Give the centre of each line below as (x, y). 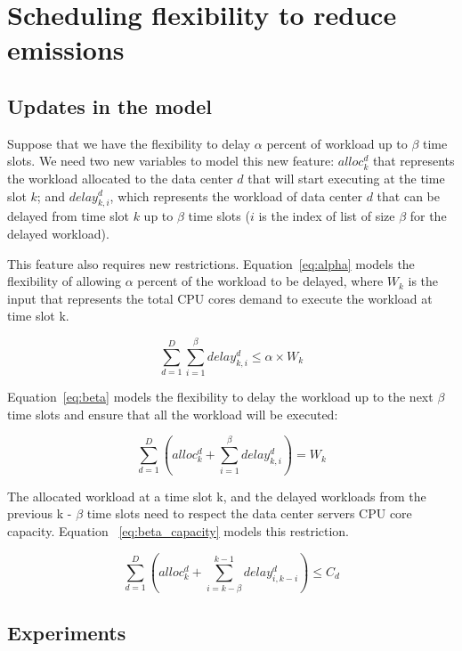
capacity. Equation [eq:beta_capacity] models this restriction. (178, 531)
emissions (66, 49)
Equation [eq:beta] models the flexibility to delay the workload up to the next (220, 397)
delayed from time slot (68, 216)
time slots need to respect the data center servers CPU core (249, 513)
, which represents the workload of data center (236, 195)
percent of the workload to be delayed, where (260, 281)
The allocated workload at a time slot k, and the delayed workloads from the (217, 496)
